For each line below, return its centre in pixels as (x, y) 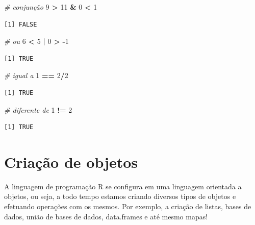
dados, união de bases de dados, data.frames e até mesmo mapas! (106, 216)
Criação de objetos (71, 161)
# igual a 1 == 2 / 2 (36, 75)
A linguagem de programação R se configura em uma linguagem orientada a (123, 186)
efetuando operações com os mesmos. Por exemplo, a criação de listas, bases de (128, 206)
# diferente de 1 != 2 (38, 109)
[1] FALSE (21, 24)
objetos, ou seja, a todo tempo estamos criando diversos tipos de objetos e (120, 196)
